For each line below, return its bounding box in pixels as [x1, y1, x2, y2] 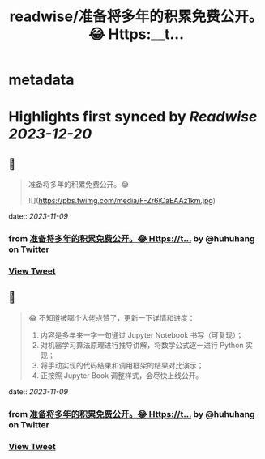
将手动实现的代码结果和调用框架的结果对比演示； [40, 360, 204, 370]
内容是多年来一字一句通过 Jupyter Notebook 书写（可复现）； [40, 329, 244, 340]
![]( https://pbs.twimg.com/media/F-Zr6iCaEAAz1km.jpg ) [28, 196, 216, 206]
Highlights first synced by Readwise [8, 108, 258, 126]
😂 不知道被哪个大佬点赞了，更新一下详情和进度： [28, 312, 196, 322]
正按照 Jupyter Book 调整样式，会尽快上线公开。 [40, 370, 203, 380]
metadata [8, 70, 75, 89]
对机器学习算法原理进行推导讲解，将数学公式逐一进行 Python [40, 340, 245, 350]
